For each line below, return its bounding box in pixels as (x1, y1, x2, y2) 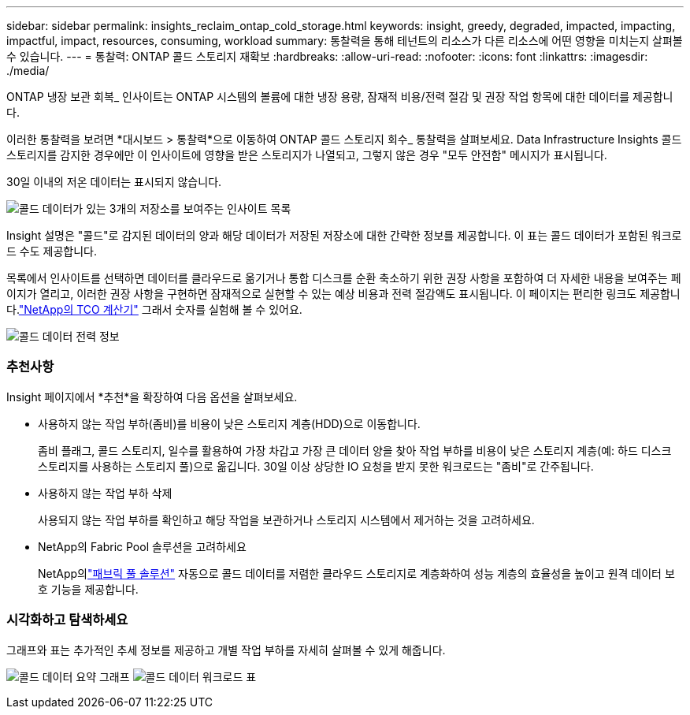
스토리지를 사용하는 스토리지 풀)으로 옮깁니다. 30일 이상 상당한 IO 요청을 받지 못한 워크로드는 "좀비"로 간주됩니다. (38, 459, 594, 473)
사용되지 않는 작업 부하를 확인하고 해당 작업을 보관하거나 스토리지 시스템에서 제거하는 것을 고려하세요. (38, 512, 535, 527)
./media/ (6, 64, 50, 77)
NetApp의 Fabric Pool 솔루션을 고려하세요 (38, 539, 247, 553)
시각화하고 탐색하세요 (6, 612, 128, 628)
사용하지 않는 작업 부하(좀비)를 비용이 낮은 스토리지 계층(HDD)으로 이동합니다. (38, 416, 421, 430)
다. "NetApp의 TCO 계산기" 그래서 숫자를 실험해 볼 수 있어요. (6, 303, 302, 316)
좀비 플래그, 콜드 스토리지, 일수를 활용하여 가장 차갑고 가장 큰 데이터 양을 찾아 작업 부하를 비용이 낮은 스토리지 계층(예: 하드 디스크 (38, 443, 672, 457)
